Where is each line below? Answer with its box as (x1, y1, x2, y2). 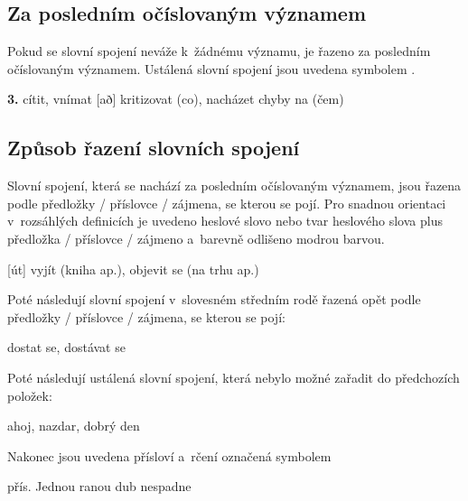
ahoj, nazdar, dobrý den (7, 416, 140, 435)
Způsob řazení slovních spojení (7, 134, 300, 162)
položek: (7, 385, 52, 404)
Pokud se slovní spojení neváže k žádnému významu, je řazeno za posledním (7, 42, 431, 60)
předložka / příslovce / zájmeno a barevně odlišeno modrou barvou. (7, 228, 385, 247)
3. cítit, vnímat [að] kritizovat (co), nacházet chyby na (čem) (7, 89, 344, 108)
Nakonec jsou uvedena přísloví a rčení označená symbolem (7, 446, 332, 465)
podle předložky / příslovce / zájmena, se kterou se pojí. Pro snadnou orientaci (7, 193, 446, 212)
